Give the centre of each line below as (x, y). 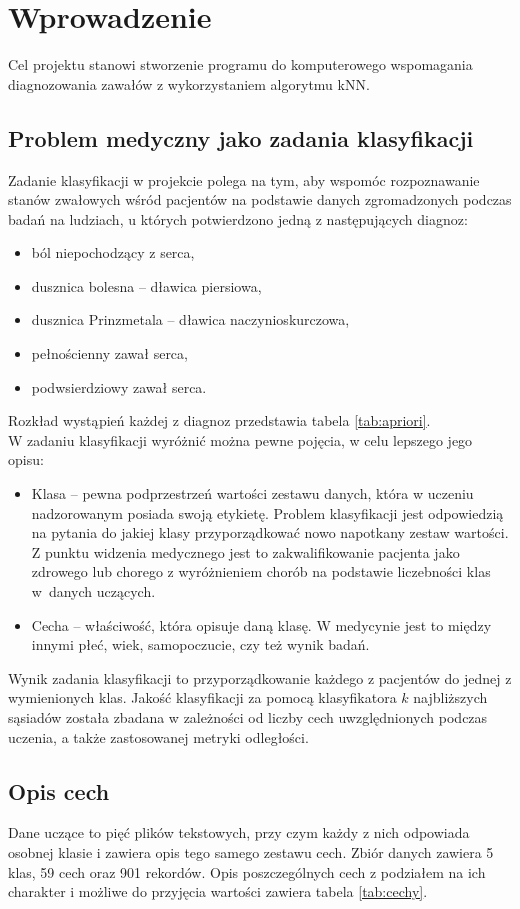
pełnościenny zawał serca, (109, 353)
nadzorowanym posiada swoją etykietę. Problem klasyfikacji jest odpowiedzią (267, 512)
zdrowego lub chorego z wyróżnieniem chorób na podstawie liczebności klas (261, 571)
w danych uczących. (93, 591)
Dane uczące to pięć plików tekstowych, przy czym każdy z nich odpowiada (239, 832)
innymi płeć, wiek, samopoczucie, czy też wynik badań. (200, 644)
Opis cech (59, 790)
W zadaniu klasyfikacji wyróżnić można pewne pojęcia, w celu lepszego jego (240, 439)
